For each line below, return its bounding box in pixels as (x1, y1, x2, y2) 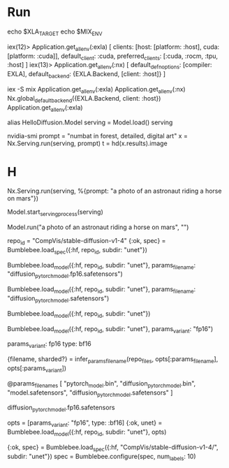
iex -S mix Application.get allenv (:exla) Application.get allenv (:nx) (7, 85, 186, 95)
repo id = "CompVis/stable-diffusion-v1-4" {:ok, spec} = (7, 237, 166, 247)
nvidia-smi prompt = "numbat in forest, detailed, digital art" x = (7, 132, 189, 140)
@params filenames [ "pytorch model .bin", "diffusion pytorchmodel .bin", (7, 379, 196, 389)
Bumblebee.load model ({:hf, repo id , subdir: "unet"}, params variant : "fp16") (7, 324, 214, 335)
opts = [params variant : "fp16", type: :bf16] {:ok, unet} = (7, 418, 163, 428)
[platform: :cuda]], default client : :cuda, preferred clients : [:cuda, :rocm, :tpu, (7, 52, 219, 61)
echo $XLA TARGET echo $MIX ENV (7, 27, 103, 37)
